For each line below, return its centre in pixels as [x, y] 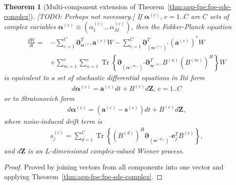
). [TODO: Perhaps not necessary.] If [86, 16]
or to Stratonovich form [39, 98]
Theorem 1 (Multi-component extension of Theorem [84, 6]
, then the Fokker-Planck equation [181, 26]
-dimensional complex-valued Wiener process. [117, 150]
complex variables [30, 26]
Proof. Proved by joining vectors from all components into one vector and [114, 167]
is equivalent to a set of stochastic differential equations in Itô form [104, 77]
